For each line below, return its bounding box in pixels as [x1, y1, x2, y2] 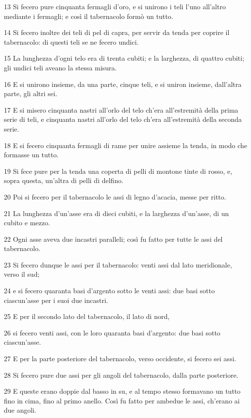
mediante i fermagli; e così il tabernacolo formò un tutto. [4, 11, 173, 21]
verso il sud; [4, 269, 40, 279]
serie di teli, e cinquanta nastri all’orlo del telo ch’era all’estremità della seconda [4, 114, 242, 124]
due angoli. [4, 405, 36, 415]
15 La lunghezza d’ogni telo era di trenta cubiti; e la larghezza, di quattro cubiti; [4, 53, 245, 63]
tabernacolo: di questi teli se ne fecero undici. [4, 36, 139, 47]
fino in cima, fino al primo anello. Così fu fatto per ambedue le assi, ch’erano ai [4, 395, 240, 405]
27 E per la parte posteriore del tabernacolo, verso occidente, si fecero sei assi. [4, 353, 236, 364]
